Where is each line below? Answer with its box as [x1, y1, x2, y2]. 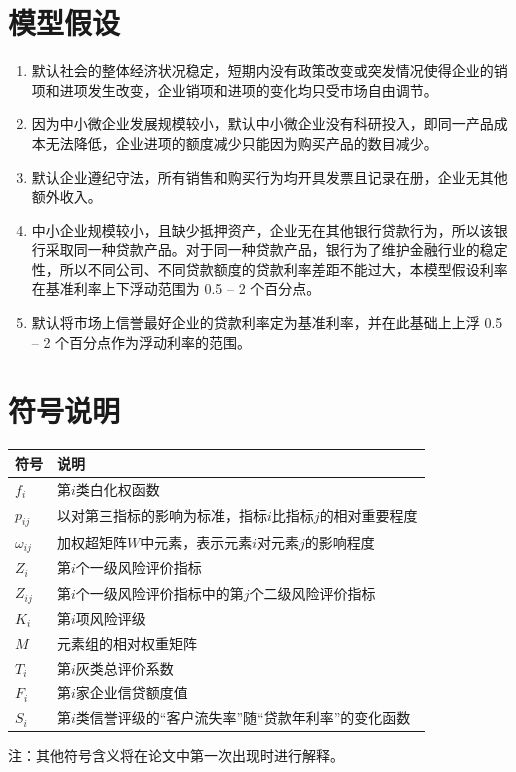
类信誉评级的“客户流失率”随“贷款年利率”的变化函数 [75, 707, 411, 728]
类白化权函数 [75, 478, 160, 499]
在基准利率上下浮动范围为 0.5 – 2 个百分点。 [31, 278, 321, 299]
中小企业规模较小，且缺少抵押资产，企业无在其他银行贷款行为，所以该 [31, 219, 494, 240]
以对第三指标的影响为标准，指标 [57, 505, 267, 526]
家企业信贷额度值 [75, 682, 188, 703]
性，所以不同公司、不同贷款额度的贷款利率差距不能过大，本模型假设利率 [31, 258, 508, 279]
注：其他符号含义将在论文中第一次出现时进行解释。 [8, 745, 344, 766]
